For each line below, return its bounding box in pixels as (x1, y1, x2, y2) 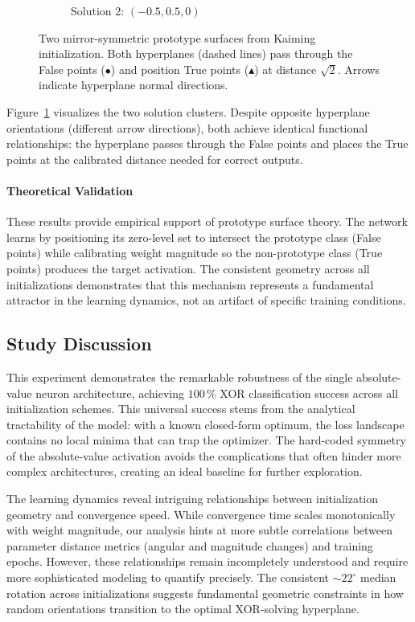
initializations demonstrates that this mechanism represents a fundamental (6, 276, 374, 293)
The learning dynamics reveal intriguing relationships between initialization (6, 490, 379, 507)
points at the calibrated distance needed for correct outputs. (6, 150, 303, 167)
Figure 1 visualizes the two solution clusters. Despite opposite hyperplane (6, 103, 370, 120)
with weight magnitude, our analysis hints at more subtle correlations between (6, 522, 393, 538)
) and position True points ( (110, 60, 249, 77)
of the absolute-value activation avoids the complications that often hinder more (6, 447, 401, 464)
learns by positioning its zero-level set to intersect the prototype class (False (6, 228, 381, 245)
